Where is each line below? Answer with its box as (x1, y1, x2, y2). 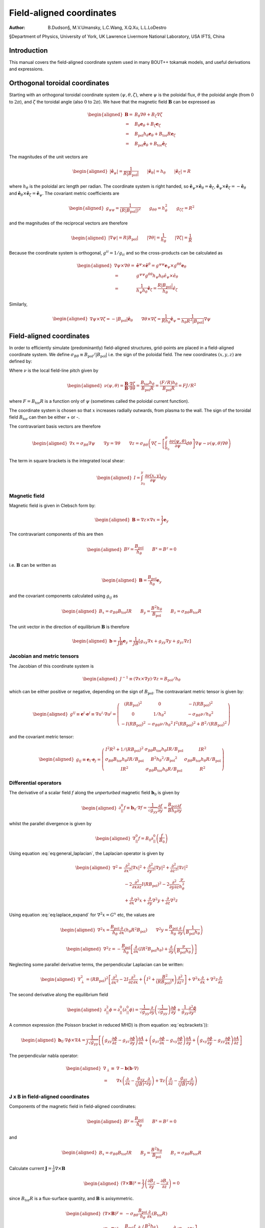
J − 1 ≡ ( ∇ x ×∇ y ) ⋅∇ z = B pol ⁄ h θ (119, 675, 181, 683)
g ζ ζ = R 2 (176, 204, 195, 212)
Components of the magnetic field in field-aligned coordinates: (9, 1103, 136, 1110)
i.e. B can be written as (9, 562, 56, 568)
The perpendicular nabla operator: (9, 1053, 79, 1059)
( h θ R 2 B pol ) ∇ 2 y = (124, 926, 169, 934)
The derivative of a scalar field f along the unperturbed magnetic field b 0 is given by (9, 790, 180, 797)
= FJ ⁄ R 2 (178, 382, 196, 389)
